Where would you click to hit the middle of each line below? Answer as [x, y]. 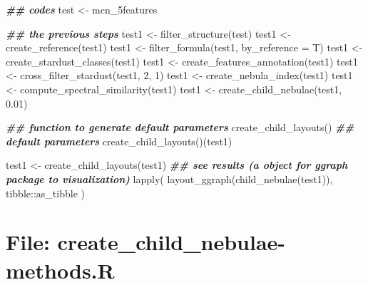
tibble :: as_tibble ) [45, 193]
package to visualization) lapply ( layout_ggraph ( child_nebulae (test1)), [169, 178]
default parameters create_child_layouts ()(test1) [119, 141]
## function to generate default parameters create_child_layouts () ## [180, 127]
